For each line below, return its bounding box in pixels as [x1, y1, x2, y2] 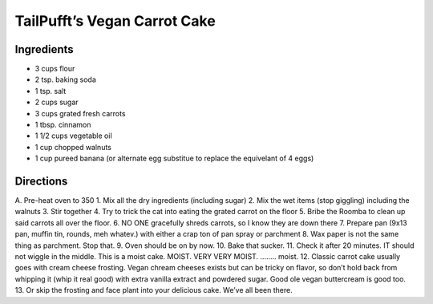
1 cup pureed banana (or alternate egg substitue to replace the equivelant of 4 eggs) [34, 153, 314, 164]
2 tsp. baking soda [34, 75, 96, 84]
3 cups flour [34, 64, 75, 74]
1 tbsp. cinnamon [34, 120, 91, 130]
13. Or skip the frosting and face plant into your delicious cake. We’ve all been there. [14, 286, 293, 295]
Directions [14, 175, 68, 188]
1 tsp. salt [34, 86, 67, 95]
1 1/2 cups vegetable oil [34, 131, 112, 140]
